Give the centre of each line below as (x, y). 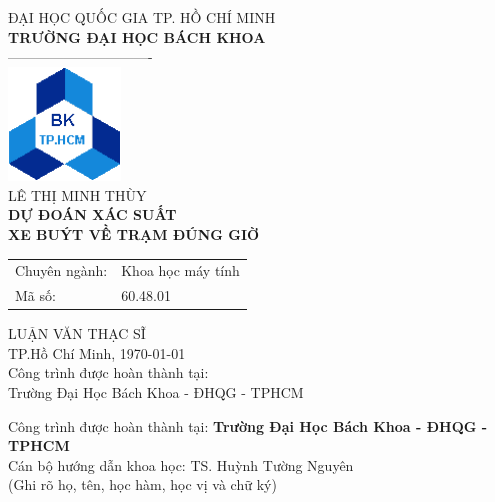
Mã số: (35, 295)
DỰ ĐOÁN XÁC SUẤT (92, 214)
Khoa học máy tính (180, 270)
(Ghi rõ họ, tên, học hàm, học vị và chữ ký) (142, 484)
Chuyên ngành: (61, 270)
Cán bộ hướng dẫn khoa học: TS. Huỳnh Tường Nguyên (181, 464)
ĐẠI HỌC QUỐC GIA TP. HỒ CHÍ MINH (142, 17)
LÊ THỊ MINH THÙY (77, 194)
